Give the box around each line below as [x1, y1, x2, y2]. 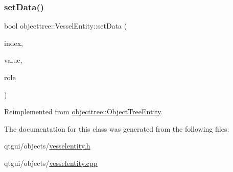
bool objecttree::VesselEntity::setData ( [4, 20, 127, 31]
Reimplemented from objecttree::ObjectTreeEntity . [4, 106, 163, 117]
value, [4, 55, 22, 65]
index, [4, 37, 23, 48]
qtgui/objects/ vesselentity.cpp [4, 157, 98, 168]
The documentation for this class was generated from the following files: [4, 123, 229, 134]
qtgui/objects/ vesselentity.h [4, 140, 90, 151]
